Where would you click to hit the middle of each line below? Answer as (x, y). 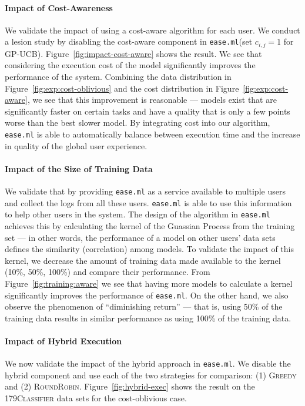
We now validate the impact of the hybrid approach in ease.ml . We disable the (148, 363)
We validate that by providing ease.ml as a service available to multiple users (145, 191)
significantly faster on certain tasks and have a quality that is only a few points (148, 111)
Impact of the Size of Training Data (79, 168)
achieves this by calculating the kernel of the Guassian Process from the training (150, 226)
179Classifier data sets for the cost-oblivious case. (96, 398)
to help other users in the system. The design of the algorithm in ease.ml (138, 214)
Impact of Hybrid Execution (63, 341)
